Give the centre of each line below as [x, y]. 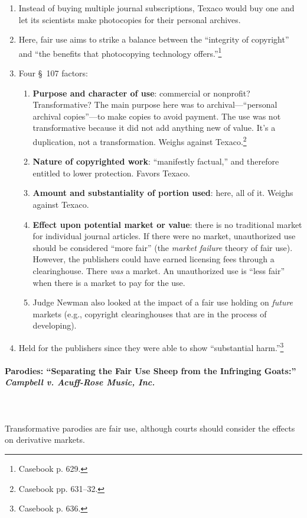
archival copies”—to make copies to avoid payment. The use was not [157, 116]
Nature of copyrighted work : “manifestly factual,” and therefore [156, 161]
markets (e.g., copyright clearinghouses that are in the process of [150, 313]
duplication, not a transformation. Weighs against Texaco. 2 [140, 141]
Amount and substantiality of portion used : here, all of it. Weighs [163, 193]
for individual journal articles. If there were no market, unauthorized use [164, 236]
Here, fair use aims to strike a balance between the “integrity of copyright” [154, 39]
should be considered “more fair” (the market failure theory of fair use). [163, 247]
